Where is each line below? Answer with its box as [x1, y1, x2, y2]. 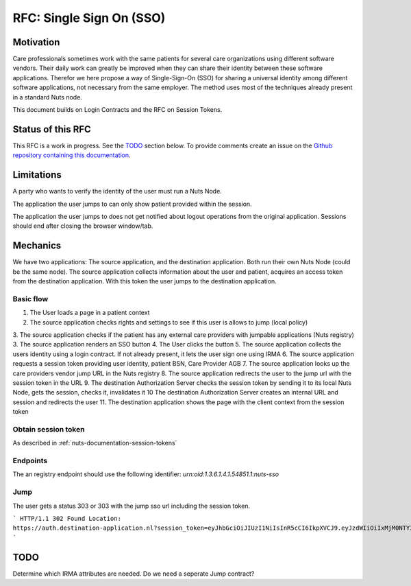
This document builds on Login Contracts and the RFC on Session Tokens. [12, 106, 223, 114]
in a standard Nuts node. [12, 93, 82, 101]
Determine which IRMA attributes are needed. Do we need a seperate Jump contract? [12, 570, 255, 578]
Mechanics [12, 240, 62, 252]
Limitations [12, 169, 62, 181]
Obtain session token [12, 424, 85, 434]
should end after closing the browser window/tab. [12, 222, 153, 230]
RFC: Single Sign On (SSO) [12, 10, 166, 25]
